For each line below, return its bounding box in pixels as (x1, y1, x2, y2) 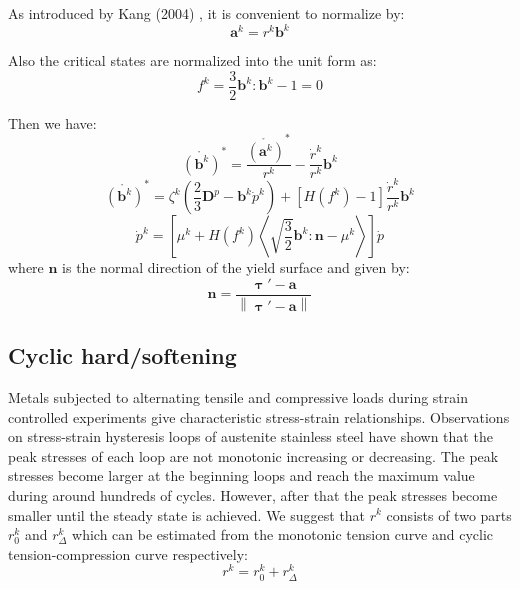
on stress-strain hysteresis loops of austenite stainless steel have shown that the (8, 426, 493, 447)
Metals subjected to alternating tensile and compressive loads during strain (8, 386, 468, 407)
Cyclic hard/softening (8, 340, 237, 371)
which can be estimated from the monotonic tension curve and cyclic (72, 524, 494, 545)
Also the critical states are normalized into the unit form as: (8, 50, 377, 71)
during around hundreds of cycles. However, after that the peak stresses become (8, 484, 498, 505)
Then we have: (8, 112, 97, 133)
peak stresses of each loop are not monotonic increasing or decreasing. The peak (8, 445, 499, 466)
